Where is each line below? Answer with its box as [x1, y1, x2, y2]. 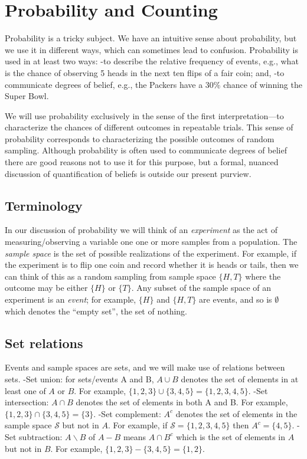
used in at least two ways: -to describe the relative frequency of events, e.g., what [5, 55, 299, 67]
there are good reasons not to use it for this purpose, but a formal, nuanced [5, 156, 279, 168]
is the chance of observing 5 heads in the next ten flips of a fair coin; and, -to [5, 66, 285, 78]
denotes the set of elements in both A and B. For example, [76, 396, 288, 408]
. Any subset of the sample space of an [131, 281, 272, 294]
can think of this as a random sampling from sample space [5, 270, 216, 282]
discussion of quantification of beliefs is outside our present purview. [5, 167, 252, 179]
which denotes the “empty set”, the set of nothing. [5, 304, 187, 317]
